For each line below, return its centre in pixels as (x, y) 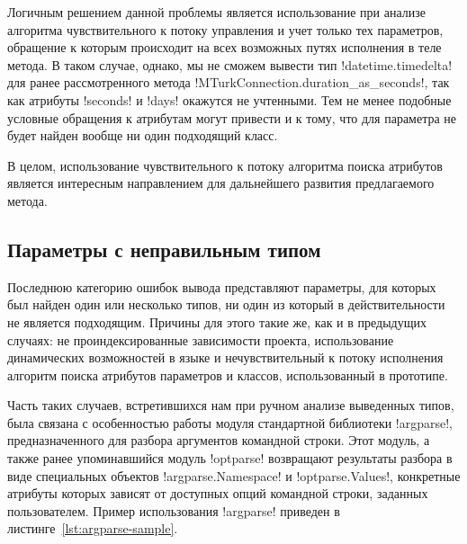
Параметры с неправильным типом (164, 249)
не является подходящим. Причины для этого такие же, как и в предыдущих (217, 321)
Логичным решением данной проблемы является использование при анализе (216, 12)
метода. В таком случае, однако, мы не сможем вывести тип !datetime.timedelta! (230, 64)
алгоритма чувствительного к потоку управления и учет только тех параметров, (225, 29)
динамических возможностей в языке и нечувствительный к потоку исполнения (225, 357)
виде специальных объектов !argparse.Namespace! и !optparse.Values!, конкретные (234, 475)
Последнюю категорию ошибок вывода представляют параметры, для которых (222, 286)
